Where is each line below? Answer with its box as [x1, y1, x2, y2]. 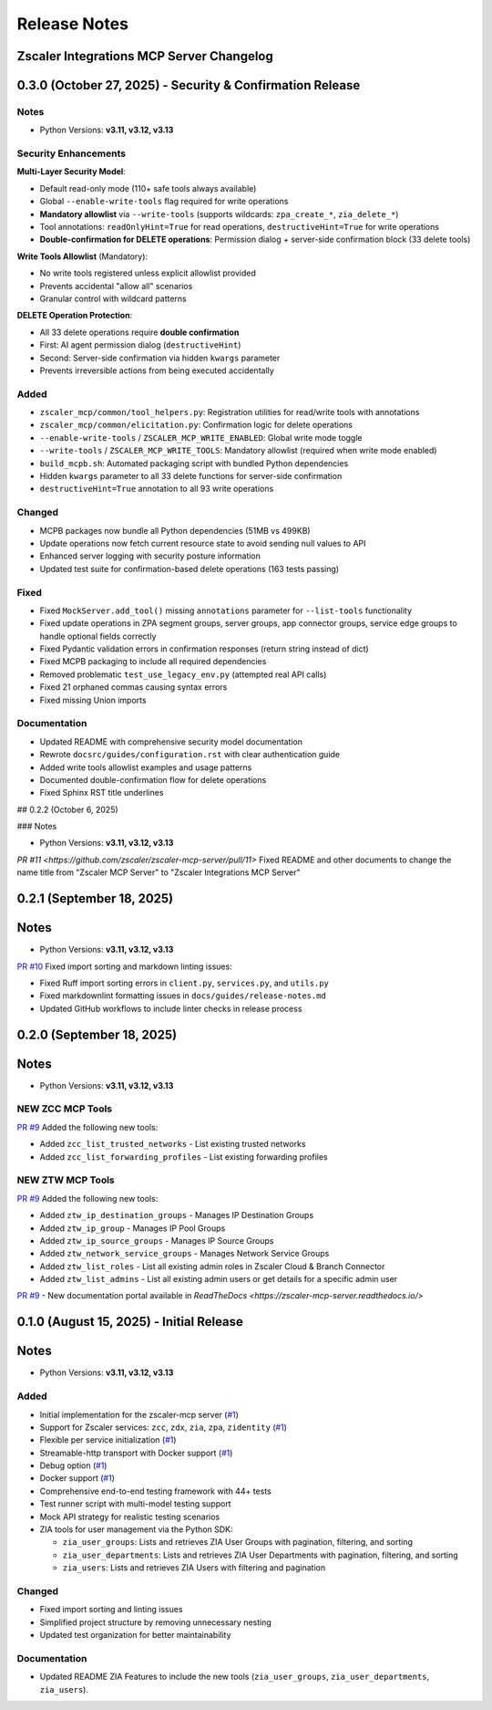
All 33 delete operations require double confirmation [39, 327, 240, 338]
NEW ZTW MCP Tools [16, 1173, 116, 1186]
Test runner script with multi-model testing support [39, 1498, 231, 1509]
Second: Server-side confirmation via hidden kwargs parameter [39, 352, 281, 363]
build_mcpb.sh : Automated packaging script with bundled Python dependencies [39, 457, 349, 469]
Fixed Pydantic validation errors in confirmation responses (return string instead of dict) [39, 643, 369, 654]
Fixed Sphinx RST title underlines [39, 787, 164, 798]
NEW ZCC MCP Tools [16, 1102, 113, 1115]
